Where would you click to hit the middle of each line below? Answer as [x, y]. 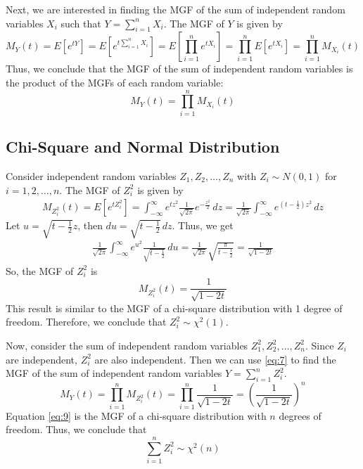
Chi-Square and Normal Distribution [143, 147]
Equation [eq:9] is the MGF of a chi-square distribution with [136, 415]
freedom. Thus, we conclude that [76, 429]
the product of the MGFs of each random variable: [115, 82]
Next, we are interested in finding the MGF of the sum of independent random [176, 9]
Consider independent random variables [91, 175]
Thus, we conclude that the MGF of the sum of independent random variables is [179, 69]
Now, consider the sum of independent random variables [127, 345]
